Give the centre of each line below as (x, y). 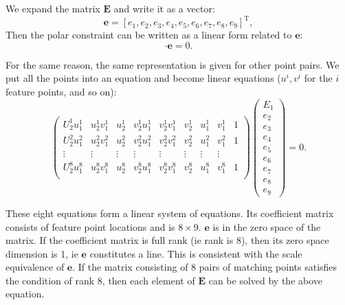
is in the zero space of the (267, 226)
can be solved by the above (266, 280)
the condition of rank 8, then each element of (100, 280)
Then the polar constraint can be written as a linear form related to (149, 35)
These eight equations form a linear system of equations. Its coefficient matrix (170, 213)
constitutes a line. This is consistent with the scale (196, 253)
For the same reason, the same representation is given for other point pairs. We (172, 64)
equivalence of (35, 267)
